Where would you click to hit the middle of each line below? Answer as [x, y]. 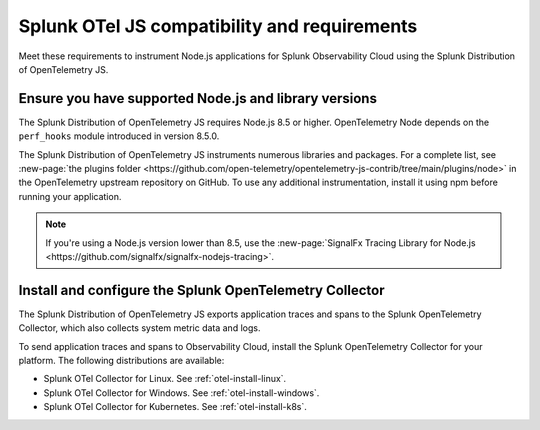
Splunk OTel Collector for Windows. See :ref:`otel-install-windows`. [181, 392]
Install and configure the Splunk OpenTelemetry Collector [201, 290]
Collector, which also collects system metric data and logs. [139, 328]
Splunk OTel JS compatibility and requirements [218, 26]
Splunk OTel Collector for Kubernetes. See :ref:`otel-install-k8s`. [175, 407]
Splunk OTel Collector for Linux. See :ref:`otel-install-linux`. [165, 379]
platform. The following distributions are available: [121, 361]
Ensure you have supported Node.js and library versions [197, 98]
